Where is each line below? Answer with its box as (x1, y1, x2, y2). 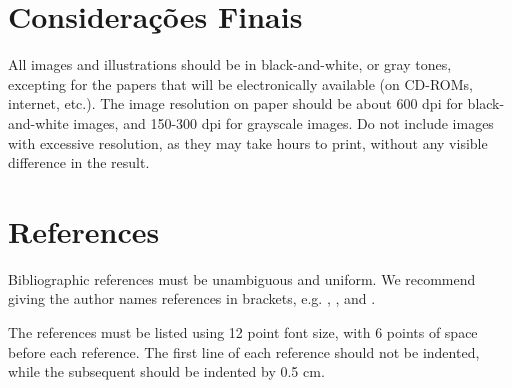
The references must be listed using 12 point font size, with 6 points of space (8, 322, 478, 342)
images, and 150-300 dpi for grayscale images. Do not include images (73, 112, 494, 133)
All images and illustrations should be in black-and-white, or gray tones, (8, 54, 452, 75)
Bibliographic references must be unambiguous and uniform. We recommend (8, 268, 476, 289)
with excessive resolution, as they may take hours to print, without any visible (8, 132, 488, 153)
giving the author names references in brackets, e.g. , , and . (8, 288, 376, 309)
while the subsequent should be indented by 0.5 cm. (8, 361, 325, 382)
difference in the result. (8, 152, 150, 173)
